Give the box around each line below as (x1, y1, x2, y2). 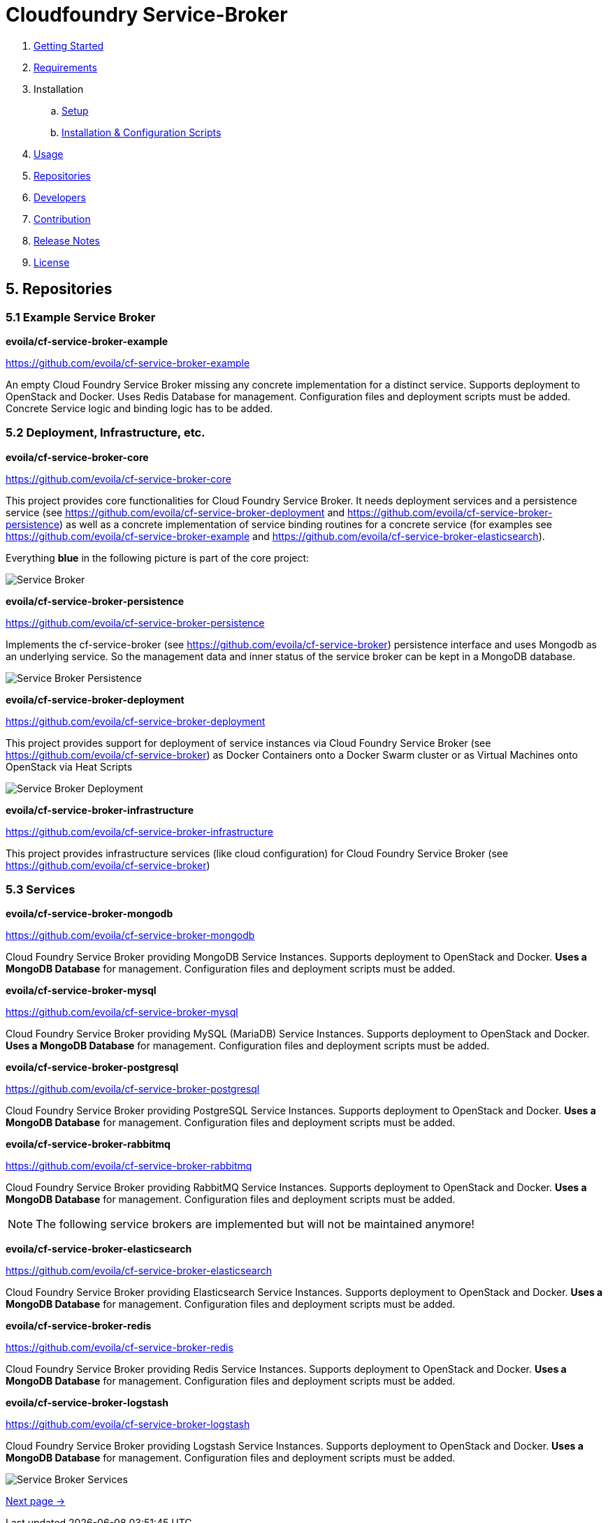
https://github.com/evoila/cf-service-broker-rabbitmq (6, 1160, 252, 1172)
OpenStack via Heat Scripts (6, 760, 133, 773)
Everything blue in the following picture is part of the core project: (6, 551, 310, 564)
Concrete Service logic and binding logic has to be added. (6, 402, 273, 414)
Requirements (34, 61, 97, 73)
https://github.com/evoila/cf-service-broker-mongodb (6, 929, 255, 942)
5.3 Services (6, 882, 75, 897)
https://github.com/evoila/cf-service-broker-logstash (6, 1418, 250, 1431)
